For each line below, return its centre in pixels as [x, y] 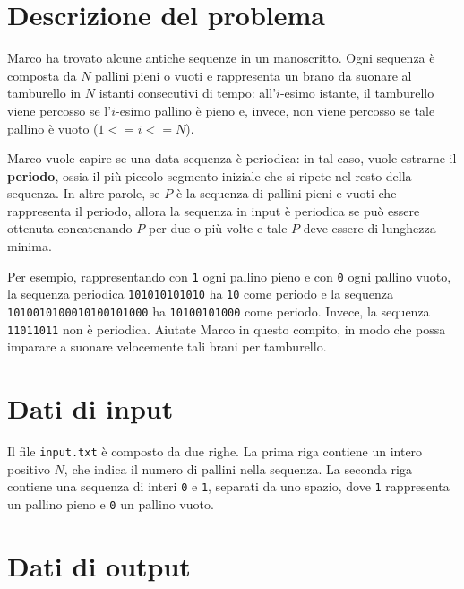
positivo [29, 468]
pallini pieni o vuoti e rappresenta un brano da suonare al [253, 75]
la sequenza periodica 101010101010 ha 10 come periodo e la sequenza [200, 294]
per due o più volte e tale [218, 228]
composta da [42, 75]
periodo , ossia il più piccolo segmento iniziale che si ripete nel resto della [210, 175]
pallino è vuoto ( [53, 128]
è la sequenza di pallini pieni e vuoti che [286, 193]
